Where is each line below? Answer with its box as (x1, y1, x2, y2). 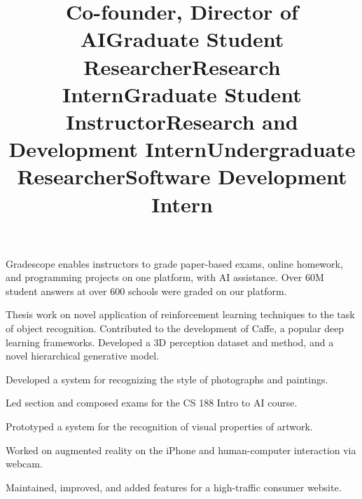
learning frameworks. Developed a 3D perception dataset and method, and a (6, 334, 334, 349)
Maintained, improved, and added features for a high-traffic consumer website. (6, 479, 342, 494)
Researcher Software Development (17, 162, 347, 191)
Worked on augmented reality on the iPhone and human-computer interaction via (6, 442, 356, 457)
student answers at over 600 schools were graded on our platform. (6, 283, 287, 298)
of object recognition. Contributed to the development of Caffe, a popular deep (6, 321, 344, 336)
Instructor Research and (66, 107, 298, 135)
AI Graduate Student (80, 25, 284, 53)
